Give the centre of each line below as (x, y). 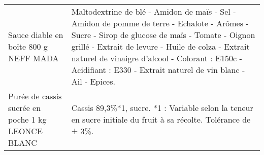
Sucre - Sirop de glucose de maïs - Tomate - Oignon (163, 35)
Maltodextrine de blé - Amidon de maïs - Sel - (154, 11)
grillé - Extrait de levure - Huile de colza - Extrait (160, 46)
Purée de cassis (35, 96)
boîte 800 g (28, 46)
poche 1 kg (27, 119)
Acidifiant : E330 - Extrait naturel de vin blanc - (158, 70)
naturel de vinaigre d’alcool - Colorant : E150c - (157, 58)
